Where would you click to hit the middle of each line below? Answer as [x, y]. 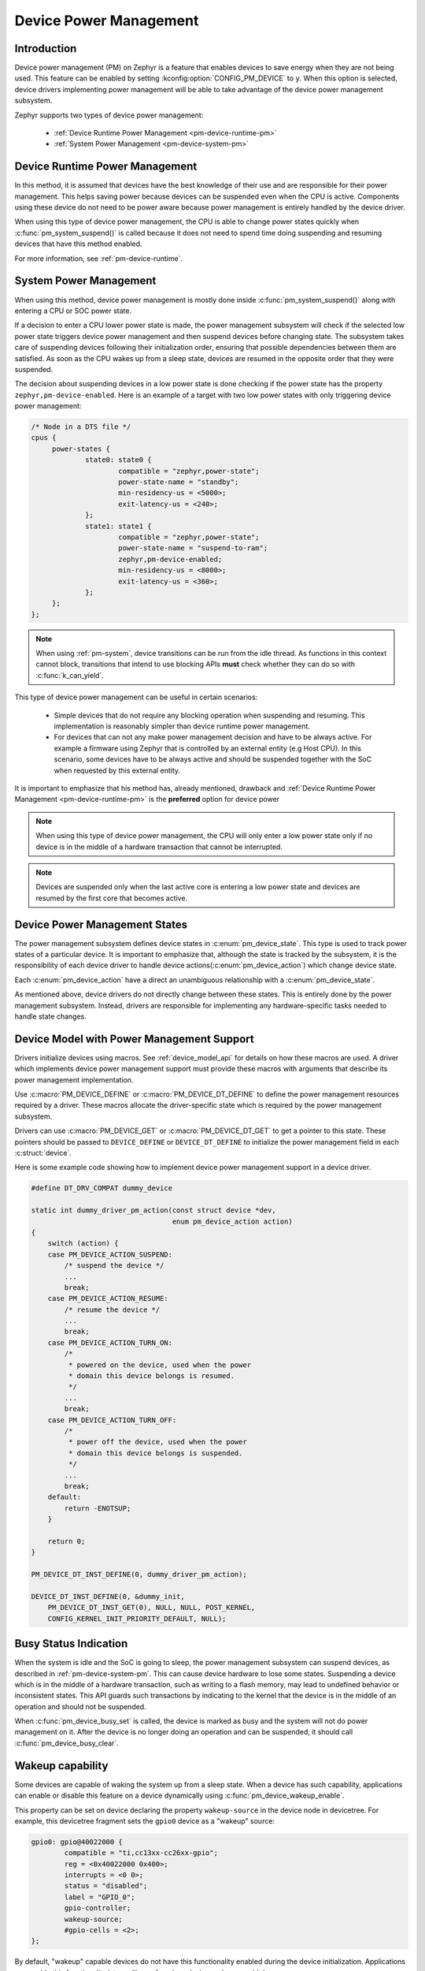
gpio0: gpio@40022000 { [77, 1842]
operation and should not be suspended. [80, 1706]
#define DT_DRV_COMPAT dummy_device [102, 1188]
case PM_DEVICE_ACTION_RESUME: [108, 1298]
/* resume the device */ [112, 1310]
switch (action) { [83, 1243]
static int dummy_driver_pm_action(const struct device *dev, [153, 1211]
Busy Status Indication [71, 1644]
